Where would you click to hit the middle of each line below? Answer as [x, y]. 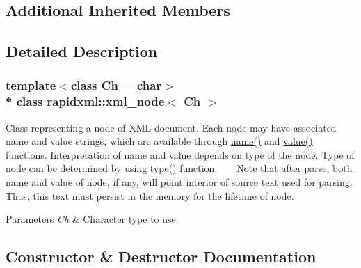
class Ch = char [116, 85]
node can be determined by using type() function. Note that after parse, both [179, 168]
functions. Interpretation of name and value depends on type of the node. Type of [180, 154]
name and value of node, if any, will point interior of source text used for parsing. [179, 182]
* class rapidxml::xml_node [85, 101]
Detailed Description [82, 51]
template [31, 85]
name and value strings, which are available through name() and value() [159, 141]
